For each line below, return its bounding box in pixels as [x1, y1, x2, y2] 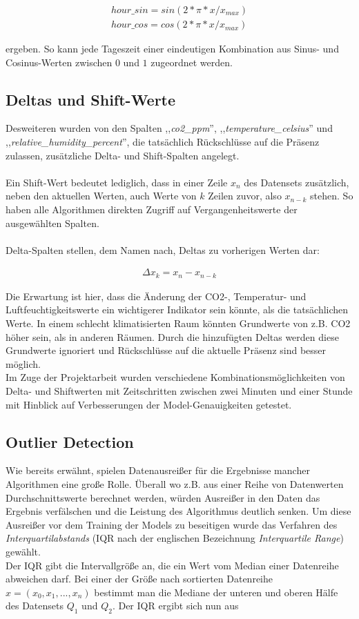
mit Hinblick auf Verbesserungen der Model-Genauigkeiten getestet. [6, 397, 292, 411]
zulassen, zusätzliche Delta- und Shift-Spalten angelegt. [6, 148, 240, 162]
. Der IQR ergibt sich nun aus [112, 598, 239, 613]
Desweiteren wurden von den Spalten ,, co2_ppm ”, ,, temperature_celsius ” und [6, 121, 333, 135]
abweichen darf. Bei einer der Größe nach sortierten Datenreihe [6, 571, 273, 586]
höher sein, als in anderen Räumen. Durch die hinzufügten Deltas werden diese [6, 329, 339, 344]
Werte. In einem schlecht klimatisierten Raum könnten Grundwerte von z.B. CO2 [6, 316, 351, 331]
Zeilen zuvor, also [208, 188, 282, 203]
